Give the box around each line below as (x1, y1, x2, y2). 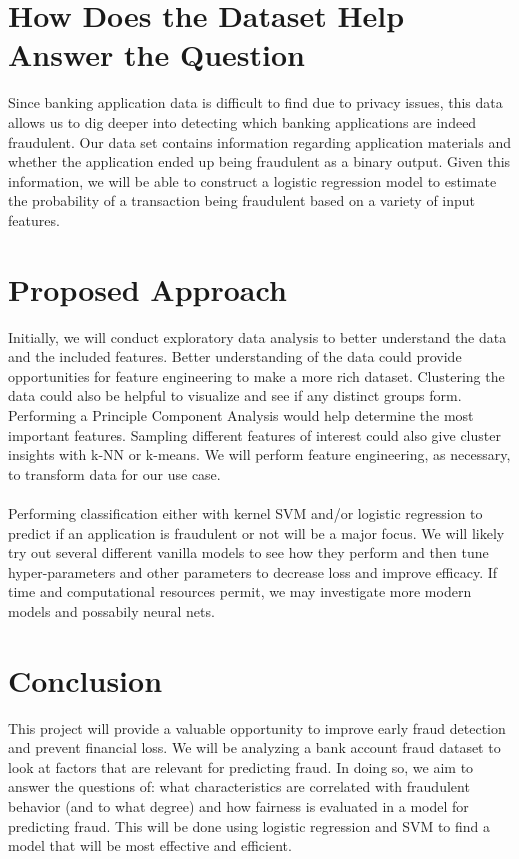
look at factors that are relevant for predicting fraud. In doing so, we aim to (8, 756, 474, 777)
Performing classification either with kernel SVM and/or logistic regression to (8, 502, 483, 523)
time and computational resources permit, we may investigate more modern (8, 581, 472, 602)
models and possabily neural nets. (8, 600, 215, 621)
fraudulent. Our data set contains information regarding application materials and (8, 131, 511, 152)
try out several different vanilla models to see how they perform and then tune (8, 542, 489, 563)
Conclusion (8, 659, 163, 700)
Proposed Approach (8, 268, 287, 309)
